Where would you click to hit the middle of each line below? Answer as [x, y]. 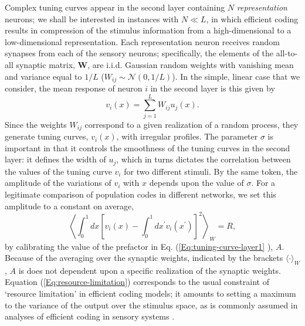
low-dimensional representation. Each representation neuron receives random [142, 41]
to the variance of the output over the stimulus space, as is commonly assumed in [151, 305]
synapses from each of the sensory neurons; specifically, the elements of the [139, 53]
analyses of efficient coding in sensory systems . [90, 316]
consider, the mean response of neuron [74, 88]
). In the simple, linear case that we [236, 76]
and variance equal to [43, 76]
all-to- [287, 53]
